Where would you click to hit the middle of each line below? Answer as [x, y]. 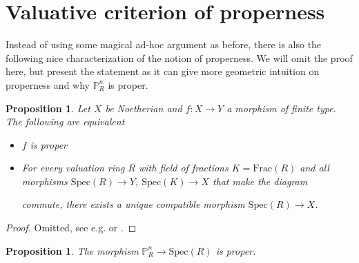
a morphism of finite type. [281, 108]
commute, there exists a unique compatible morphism [133, 204]
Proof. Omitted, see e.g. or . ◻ [71, 228]
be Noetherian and [144, 108]
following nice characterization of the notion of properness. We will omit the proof [179, 57]
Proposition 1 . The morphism [72, 250]
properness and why [48, 84]
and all [314, 168]
